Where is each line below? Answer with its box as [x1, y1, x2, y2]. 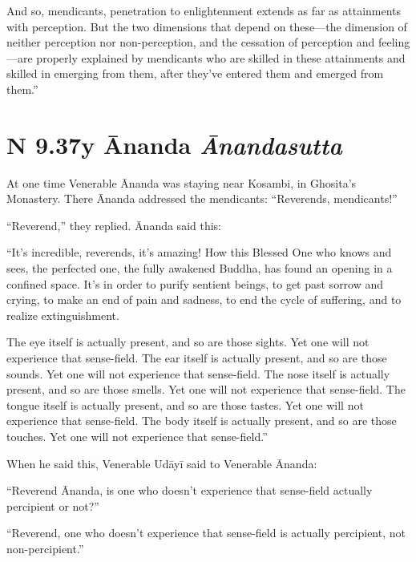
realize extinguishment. [6, 306, 119, 323]
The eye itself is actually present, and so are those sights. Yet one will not [6, 334, 370, 350]
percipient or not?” [6, 497, 99, 514]
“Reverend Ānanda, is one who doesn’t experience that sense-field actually [6, 482, 373, 499]
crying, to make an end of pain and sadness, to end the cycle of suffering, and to [6, 291, 402, 308]
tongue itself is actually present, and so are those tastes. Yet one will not [6, 396, 364, 413]
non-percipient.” [6, 540, 84, 556]
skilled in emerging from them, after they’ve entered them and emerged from [6, 65, 384, 82]
